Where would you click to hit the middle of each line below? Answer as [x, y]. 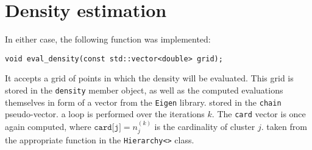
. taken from [284, 126]
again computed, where [48, 126]
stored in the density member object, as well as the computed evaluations [144, 90]
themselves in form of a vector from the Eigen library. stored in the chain [143, 102]
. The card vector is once [259, 114]
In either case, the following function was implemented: [108, 39]
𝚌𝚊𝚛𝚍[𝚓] [108, 127]
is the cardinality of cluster [205, 126]
